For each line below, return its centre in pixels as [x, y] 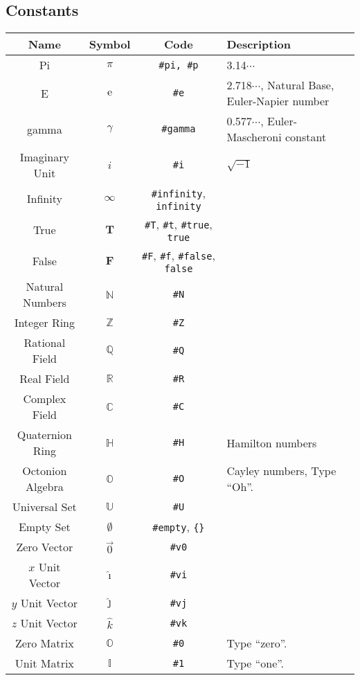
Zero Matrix [45, 643]
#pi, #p [179, 65]
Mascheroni [254, 137]
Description [259, 44]
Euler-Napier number [278, 101]
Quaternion [44, 435]
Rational [45, 343]
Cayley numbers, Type [281, 471]
